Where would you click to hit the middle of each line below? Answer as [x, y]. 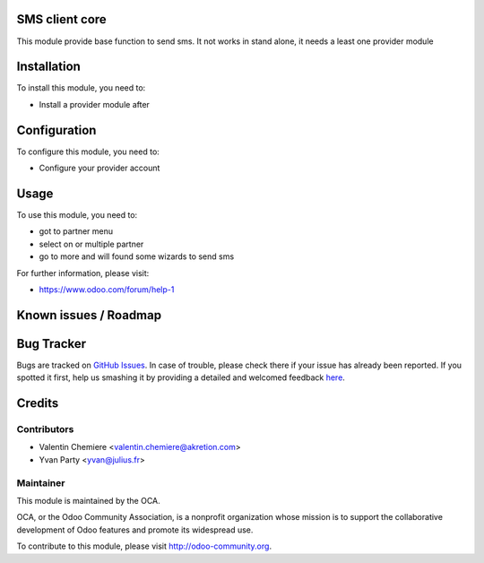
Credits [38, 403]
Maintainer [41, 482]
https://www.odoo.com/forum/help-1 [107, 289]
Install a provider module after [94, 104]
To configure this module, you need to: [88, 152]
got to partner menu [76, 231]
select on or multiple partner [91, 244]
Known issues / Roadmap [89, 315]
